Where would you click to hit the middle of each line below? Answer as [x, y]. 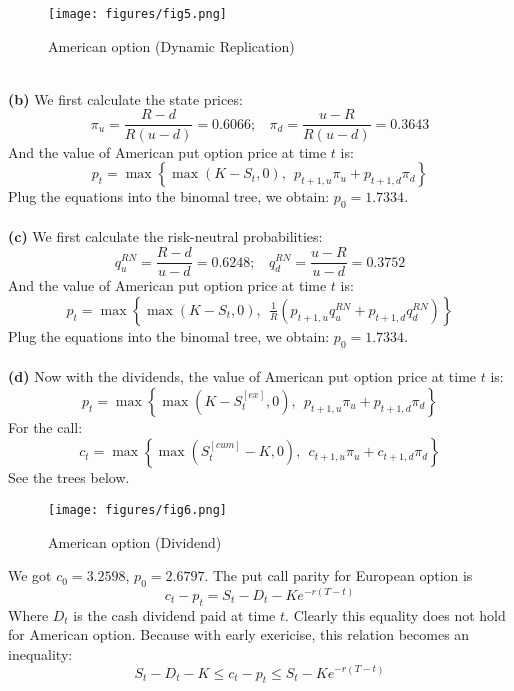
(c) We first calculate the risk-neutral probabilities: [165, 236]
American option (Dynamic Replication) [171, 45]
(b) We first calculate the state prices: [125, 98]
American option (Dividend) [135, 541]
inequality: [40, 653]
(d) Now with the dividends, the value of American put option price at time [242, 376]
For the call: [45, 426]
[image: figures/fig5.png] [137, 14]
